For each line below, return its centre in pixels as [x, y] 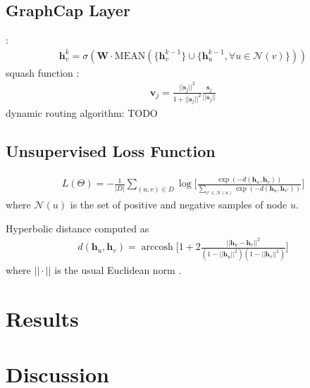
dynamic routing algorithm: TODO [82, 113]
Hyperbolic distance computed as [77, 228]
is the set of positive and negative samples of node [179, 205]
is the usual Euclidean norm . [118, 270]
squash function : [43, 72]
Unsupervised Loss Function [111, 151]
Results [42, 319]
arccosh [157, 248]
